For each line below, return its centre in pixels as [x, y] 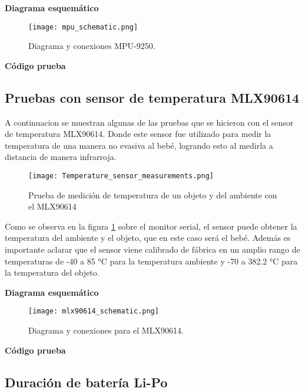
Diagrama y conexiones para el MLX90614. [106, 330]
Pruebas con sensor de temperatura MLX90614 [152, 97]
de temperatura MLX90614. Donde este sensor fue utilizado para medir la [138, 134]
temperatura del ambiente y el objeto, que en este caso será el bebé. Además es [148, 238]
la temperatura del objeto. [52, 272]
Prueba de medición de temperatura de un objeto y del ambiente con [153, 195]
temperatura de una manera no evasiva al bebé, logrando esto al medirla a [139, 145]
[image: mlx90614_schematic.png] [94, 311]
